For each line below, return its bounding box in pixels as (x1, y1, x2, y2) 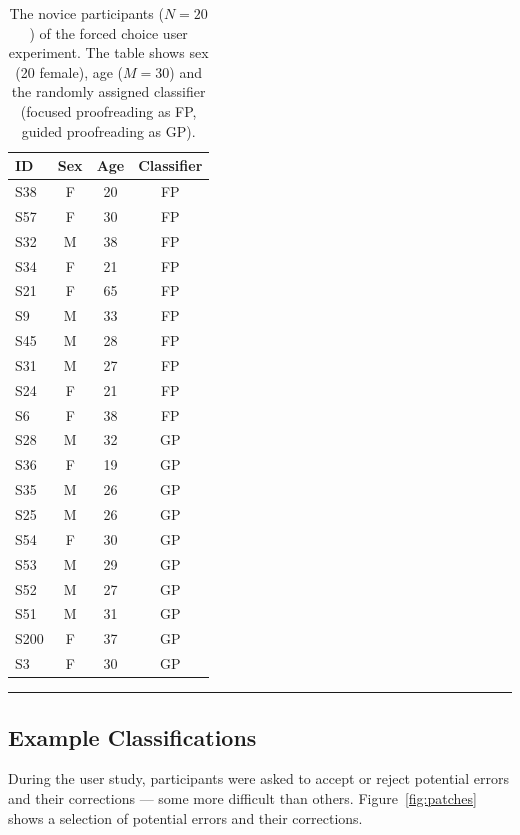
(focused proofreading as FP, (20, 100, 197, 121)
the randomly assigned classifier (11, 81, 206, 102)
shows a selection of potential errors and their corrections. (8, 807, 363, 828)
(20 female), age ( (15, 61, 124, 82)
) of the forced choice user (29, 22, 188, 43)
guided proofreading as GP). (21, 120, 196, 141)
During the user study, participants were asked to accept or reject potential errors (8, 768, 510, 789)
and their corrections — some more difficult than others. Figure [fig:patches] (8, 787, 477, 808)
